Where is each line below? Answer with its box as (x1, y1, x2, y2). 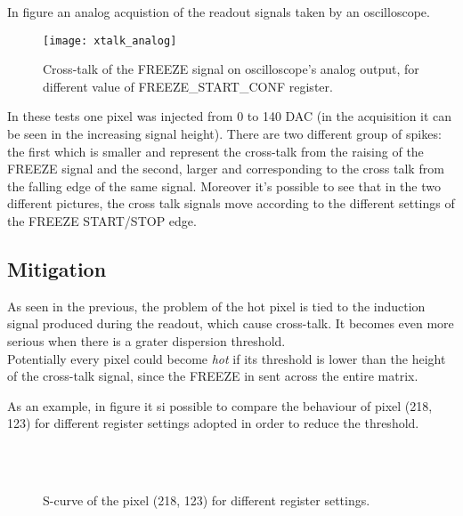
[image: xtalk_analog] (43, 34, 177, 47)
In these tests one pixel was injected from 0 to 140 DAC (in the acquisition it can (7, 107, 452, 125)
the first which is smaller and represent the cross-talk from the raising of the (7, 141, 424, 160)
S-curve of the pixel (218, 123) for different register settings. (43, 491, 370, 510)
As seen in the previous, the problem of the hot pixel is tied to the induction (7, 296, 426, 315)
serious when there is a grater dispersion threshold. (7, 331, 286, 350)
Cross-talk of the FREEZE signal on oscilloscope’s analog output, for (43, 60, 419, 78)
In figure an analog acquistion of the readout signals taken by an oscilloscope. (7, 3, 430, 20)
